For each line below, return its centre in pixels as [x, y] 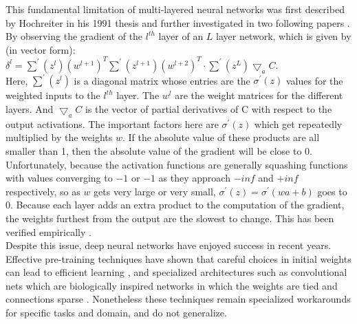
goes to [332, 191]
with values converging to [59, 178]
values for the [314, 80]
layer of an [181, 36]
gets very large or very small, [155, 191]
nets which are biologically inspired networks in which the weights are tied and [172, 285]
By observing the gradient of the [74, 36]
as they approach [194, 178]
